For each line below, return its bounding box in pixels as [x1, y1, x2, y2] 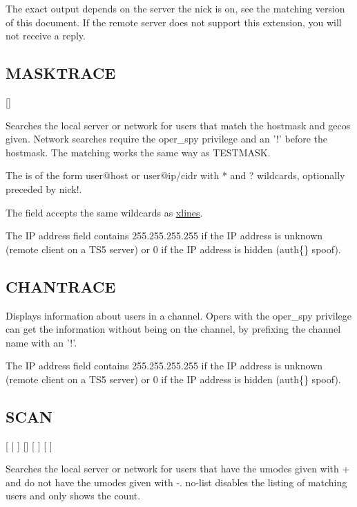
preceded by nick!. [6, 181, 82, 196]
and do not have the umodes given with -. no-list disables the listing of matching [6, 474, 347, 489]
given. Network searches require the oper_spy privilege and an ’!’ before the [6, 131, 328, 146]
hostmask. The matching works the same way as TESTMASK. [6, 145, 271, 159]
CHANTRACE [6, 275, 116, 297]
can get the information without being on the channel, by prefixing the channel [6, 322, 341, 336]
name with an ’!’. [6, 335, 77, 349]
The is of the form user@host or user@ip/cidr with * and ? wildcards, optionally [6, 168, 345, 183]
